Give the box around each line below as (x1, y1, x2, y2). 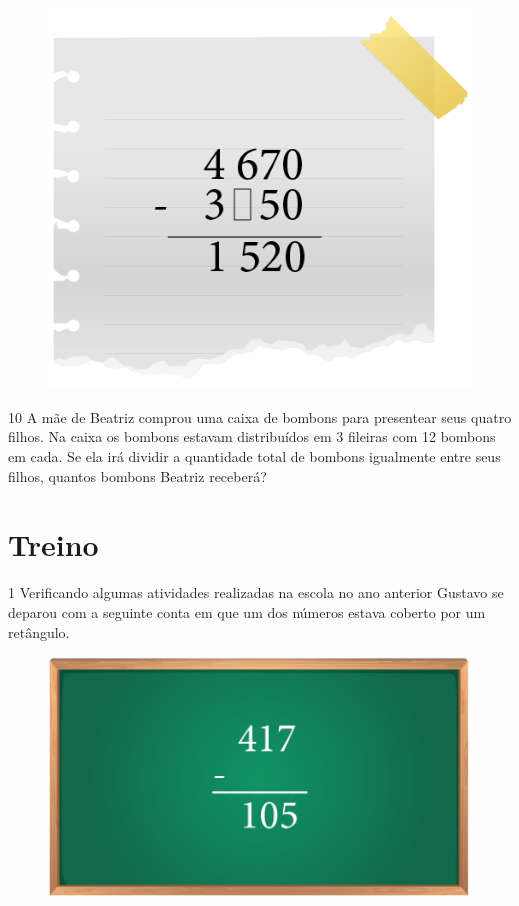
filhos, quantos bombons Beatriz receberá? (8, 465, 267, 486)
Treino (8, 524, 99, 565)
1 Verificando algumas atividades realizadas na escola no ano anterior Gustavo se (8, 582, 504, 603)
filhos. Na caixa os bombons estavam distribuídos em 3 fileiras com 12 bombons (8, 426, 496, 447)
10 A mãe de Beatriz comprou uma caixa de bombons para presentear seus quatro (8, 406, 512, 427)
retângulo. (8, 621, 70, 642)
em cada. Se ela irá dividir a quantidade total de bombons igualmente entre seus (8, 446, 501, 467)
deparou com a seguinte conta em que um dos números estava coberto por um (8, 601, 486, 622)
